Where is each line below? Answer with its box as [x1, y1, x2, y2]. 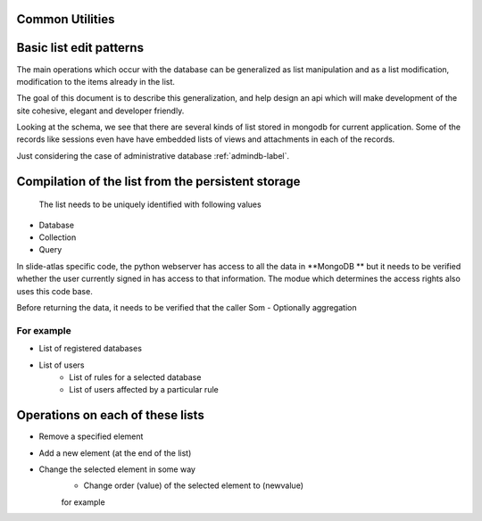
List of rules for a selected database [69, 371, 202, 383]
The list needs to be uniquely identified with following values [38, 199, 262, 210]
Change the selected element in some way [38, 464, 196, 475]
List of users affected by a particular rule [69, 385, 219, 395]
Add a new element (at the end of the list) [38, 447, 192, 459]
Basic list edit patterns [16, 40, 145, 55]
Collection [38, 232, 77, 243]
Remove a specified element [38, 431, 144, 442]
